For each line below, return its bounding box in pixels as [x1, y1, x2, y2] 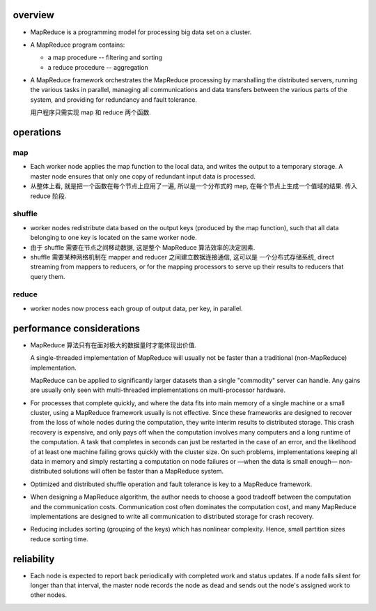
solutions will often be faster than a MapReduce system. [63, 467, 224, 476]
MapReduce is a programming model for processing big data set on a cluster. [30, 28, 252, 36]
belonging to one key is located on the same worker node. [30, 234, 198, 242]
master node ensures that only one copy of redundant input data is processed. [30, 172, 256, 181]
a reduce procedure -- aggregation [47, 63, 149, 71]
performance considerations [13, 322, 141, 334]
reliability [13, 553, 55, 565]
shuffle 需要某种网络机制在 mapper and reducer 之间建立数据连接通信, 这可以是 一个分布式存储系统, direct [30, 252, 334, 261]
